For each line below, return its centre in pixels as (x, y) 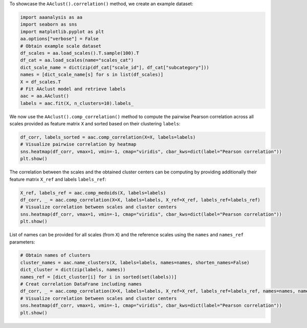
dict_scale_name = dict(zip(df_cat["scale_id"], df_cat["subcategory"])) (115, 67)
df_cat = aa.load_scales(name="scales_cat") (77, 60)
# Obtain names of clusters (55, 255)
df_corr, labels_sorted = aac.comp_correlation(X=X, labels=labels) (108, 137)
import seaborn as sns (49, 25)
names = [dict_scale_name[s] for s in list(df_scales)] (92, 75)
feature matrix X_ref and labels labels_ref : (58, 179)
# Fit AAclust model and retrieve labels (73, 89)
